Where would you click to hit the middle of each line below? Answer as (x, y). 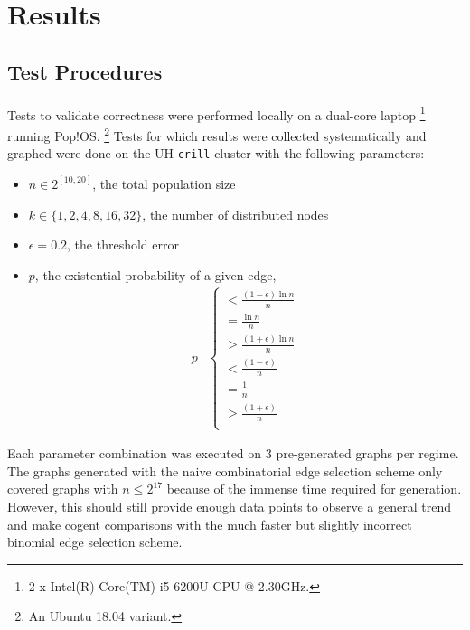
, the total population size (164, 183)
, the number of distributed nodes (235, 214)
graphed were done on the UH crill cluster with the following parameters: (216, 153)
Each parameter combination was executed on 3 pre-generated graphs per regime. (233, 453)
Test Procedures (85, 71)
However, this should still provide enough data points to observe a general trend (229, 507)
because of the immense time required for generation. (314, 489)
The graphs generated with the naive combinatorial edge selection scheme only (225, 470)
